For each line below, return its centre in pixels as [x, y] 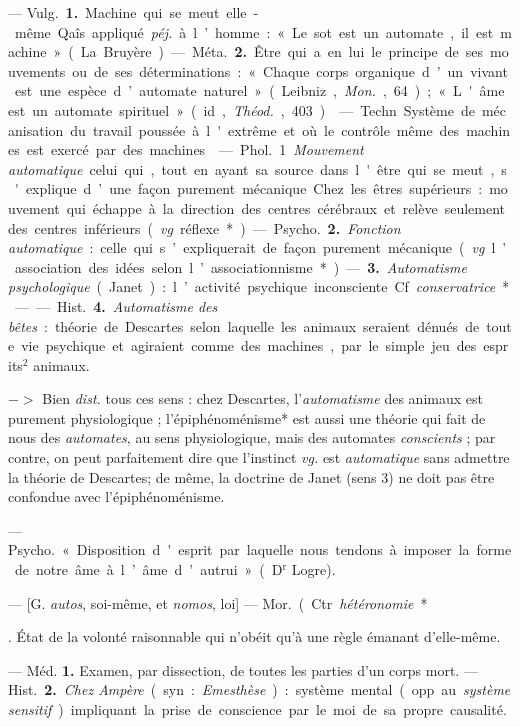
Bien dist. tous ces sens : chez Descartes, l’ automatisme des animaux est [262, 398]
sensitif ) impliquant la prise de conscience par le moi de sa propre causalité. [257, 709]
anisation [36, 129]
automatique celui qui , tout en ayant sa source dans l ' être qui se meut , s [257, 168]
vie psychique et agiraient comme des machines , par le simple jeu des [249, 345]
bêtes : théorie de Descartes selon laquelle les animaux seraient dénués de [244, 325]
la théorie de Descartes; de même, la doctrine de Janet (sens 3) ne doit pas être [251, 476]
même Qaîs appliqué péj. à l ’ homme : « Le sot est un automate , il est [254, 31]
